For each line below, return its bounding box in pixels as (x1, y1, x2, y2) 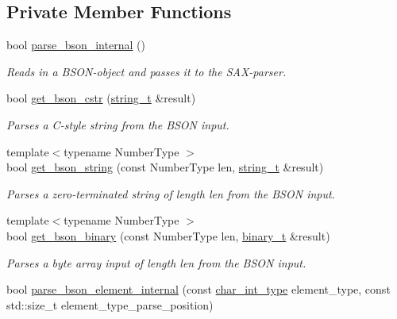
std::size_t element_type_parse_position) (6, 296, 214, 313)
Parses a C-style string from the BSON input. (6, 116, 229, 133)
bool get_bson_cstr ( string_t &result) (6, 90, 196, 106)
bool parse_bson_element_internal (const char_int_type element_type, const (6, 281, 391, 298)
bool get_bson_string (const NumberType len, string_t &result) (6, 159, 324, 175)
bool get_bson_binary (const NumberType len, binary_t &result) (6, 227, 330, 244)
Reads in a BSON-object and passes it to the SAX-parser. (6, 63, 287, 79)
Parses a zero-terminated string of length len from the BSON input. (6, 185, 335, 202)
